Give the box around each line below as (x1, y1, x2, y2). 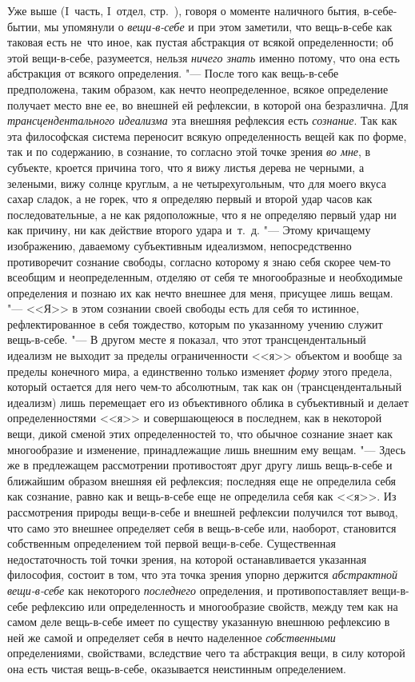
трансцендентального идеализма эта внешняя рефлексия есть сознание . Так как (7, 112, 397, 129)
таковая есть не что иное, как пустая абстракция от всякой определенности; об (7, 34, 393, 50)
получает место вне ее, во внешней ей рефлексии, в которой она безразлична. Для (7, 96, 409, 113)
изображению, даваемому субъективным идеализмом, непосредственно (7, 237, 352, 253)
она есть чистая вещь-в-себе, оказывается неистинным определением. (7, 660, 346, 676)
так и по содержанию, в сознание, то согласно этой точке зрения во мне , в (7, 143, 371, 160)
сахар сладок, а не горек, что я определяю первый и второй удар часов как (7, 190, 373, 207)
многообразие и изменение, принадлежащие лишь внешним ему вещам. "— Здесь (7, 441, 406, 457)
